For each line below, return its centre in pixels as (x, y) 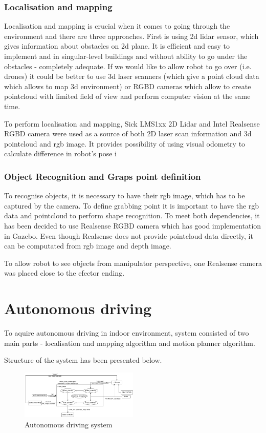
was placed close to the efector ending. (64, 273)
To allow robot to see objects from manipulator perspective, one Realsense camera (133, 263)
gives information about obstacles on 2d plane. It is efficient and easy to (117, 46)
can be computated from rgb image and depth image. (88, 246)
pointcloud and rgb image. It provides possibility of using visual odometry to (125, 143)
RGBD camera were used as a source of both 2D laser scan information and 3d (128, 133)
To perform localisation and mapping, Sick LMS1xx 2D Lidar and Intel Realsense (132, 123)
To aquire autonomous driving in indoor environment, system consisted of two (127, 333)
